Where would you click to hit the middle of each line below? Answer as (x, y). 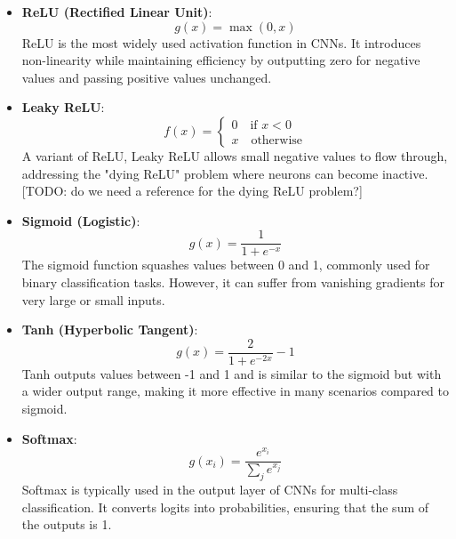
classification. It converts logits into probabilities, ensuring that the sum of (225, 507)
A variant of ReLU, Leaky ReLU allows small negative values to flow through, (235, 155)
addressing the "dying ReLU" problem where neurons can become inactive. (225, 173)
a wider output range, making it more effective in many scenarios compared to (235, 391)
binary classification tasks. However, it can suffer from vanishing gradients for (233, 282)
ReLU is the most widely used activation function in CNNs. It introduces (221, 42)
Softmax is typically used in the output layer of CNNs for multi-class (210, 490)
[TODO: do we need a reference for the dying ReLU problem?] (192, 191)
